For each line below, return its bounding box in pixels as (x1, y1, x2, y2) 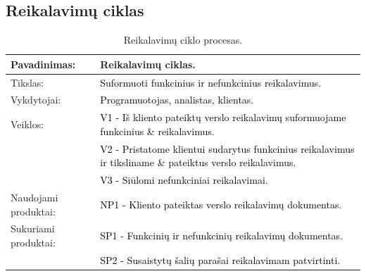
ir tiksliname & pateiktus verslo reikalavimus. (100, 155, 296, 170)
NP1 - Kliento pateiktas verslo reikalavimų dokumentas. (100, 196, 342, 211)
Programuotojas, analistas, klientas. (100, 92, 254, 107)
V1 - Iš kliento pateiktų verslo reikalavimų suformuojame (100, 110, 346, 125)
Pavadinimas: (11, 56, 76, 71)
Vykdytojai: (11, 92, 61, 107)
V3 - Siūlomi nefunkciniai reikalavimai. (100, 172, 268, 187)
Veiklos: (11, 117, 44, 132)
